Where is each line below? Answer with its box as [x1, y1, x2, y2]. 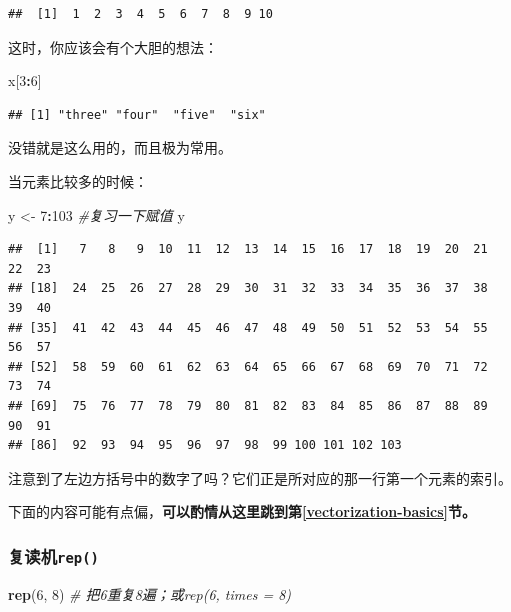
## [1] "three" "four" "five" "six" [8, 107, 266, 122]
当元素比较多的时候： [8, 170, 148, 191]
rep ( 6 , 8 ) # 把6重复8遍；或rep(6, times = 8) [8, 583, 292, 604]
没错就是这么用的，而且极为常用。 [8, 137, 232, 158]
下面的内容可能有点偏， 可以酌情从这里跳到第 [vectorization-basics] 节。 [8, 501, 477, 522]
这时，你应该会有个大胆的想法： [8, 36, 218, 57]
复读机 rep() [8, 543, 99, 568]
